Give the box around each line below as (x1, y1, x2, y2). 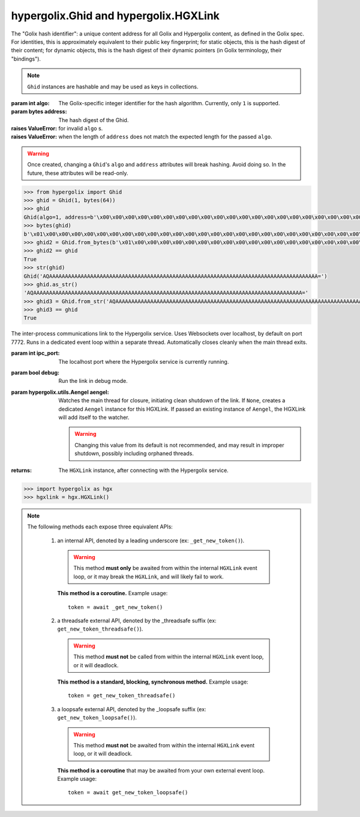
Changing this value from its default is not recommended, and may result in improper (74, 441, 284, 448)
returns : (11, 467, 32, 474)
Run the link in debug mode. (58, 378, 128, 385)
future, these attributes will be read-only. (27, 169, 128, 177)
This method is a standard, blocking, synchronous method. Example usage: (57, 678, 248, 685)
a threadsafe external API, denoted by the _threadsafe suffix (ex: (57, 617, 217, 625)
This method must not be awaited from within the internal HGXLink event (73, 741, 255, 748)
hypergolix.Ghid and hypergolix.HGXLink (11, 9, 220, 22)
